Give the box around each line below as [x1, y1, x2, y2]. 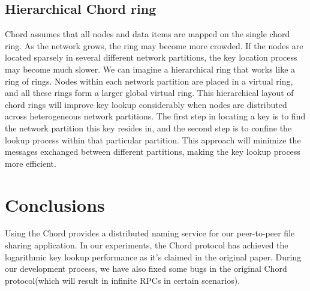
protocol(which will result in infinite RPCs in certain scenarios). [5, 274, 240, 286]
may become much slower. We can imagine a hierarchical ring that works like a [5, 62, 296, 75]
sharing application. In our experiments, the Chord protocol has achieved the [5, 239, 288, 251]
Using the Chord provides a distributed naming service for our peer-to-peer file [5, 227, 295, 239]
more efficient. [5, 157, 56, 169]
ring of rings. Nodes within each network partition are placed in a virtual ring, [5, 74, 293, 87]
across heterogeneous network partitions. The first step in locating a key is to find [5, 110, 306, 122]
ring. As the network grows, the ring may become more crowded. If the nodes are [5, 39, 303, 52]
